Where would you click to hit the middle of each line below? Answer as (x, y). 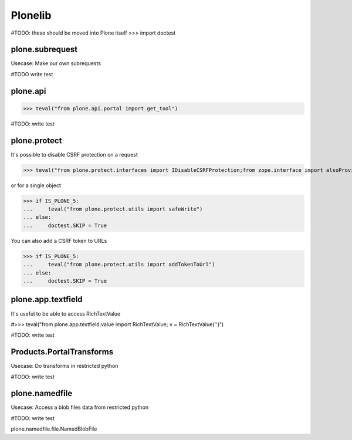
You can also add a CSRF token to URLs (59, 241)
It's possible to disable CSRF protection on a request (74, 154)
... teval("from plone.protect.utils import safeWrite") (113, 209)
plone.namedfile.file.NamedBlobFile (54, 429)
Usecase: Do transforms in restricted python (65, 366)
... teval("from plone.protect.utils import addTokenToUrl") (119, 265)
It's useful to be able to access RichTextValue (66, 313)
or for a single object (36, 185)
